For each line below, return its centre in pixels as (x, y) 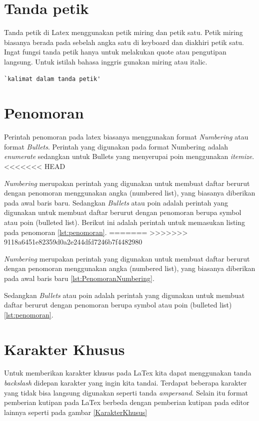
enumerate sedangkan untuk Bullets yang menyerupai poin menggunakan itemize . (129, 156)
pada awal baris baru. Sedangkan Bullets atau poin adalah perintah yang (116, 202)
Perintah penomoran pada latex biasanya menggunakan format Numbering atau (126, 137)
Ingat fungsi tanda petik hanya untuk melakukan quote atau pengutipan (115, 52)
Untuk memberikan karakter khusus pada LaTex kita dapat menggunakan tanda (128, 373)
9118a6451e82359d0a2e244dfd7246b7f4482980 (73, 242)
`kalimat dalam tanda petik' (52, 79)
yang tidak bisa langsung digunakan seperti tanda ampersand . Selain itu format (126, 392)
